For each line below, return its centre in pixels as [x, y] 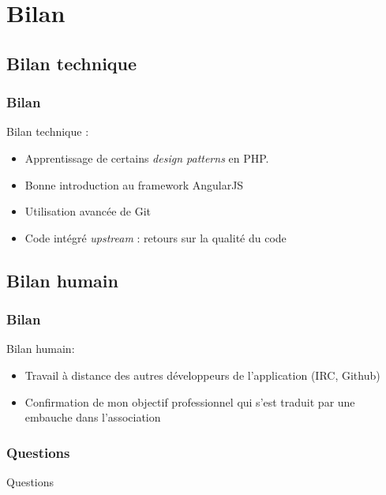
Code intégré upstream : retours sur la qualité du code [156, 237]
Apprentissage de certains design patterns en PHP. [147, 157]
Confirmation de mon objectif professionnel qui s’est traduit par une [190, 401]
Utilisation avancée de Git [88, 211]
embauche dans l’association [93, 417]
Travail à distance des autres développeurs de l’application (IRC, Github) [202, 375]
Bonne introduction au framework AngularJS [134, 184]
